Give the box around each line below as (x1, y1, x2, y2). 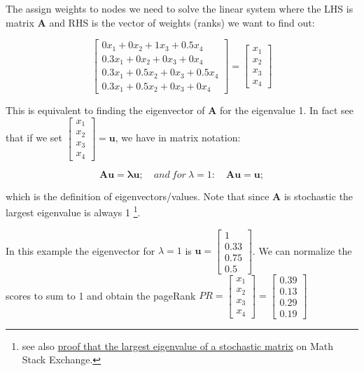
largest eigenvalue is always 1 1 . (6, 203, 141, 219)
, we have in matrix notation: (115, 130, 241, 145)
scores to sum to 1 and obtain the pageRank (6, 288, 196, 302)
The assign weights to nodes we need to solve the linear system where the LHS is (6, 1, 353, 15)
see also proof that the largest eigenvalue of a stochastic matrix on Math (22, 338, 334, 353)
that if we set (6, 130, 62, 145)
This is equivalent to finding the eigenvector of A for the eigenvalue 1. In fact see (6, 103, 354, 118)
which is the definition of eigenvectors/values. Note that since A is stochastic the (6, 188, 353, 203)
